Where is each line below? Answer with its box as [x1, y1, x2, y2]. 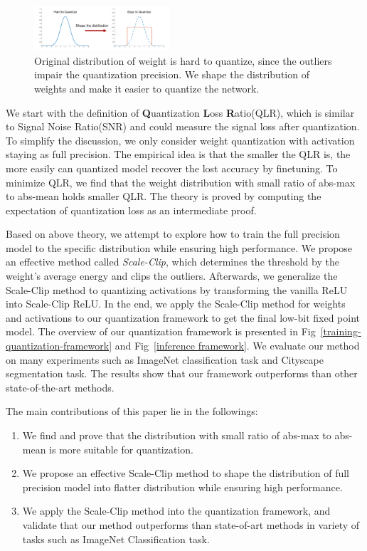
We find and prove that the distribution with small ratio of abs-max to [22, 428, 331, 442]
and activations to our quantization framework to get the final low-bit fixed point [6, 310, 361, 325]
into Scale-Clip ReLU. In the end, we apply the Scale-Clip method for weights [6, 296, 346, 311]
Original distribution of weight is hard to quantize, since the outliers [34, 53, 332, 68]
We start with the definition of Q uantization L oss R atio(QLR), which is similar [6, 105, 355, 120]
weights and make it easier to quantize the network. [34, 80, 260, 95]
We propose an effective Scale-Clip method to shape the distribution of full [22, 466, 350, 481]
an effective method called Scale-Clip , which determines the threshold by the [6, 254, 339, 269]
